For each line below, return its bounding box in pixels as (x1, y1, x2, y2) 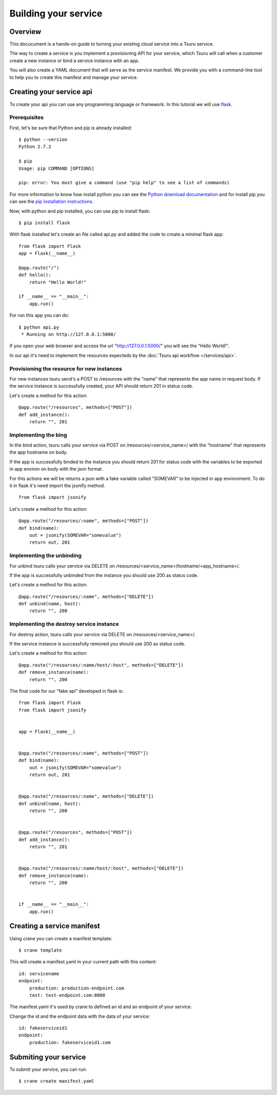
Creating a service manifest (9, 922, 100, 930)
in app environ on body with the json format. (9, 466, 104, 472)
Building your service (9, 8, 103, 19)
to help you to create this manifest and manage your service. (9, 74, 138, 80)
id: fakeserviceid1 (18, 1025, 68, 1031)
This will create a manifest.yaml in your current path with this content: (9, 959, 157, 965)
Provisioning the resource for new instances (9, 365, 123, 372)
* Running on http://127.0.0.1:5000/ (21, 332, 116, 337)
